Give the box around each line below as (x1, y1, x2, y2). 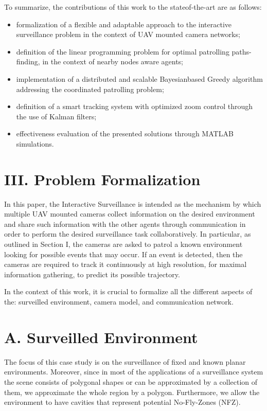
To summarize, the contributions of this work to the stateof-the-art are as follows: (4, 2, 262, 12)
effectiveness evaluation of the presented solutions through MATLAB (16, 128, 234, 139)
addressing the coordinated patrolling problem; (16, 83, 164, 94)
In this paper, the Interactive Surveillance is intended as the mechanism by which (4, 198, 261, 209)
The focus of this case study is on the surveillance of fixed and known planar (4, 356, 246, 367)
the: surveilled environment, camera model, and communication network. (4, 296, 234, 307)
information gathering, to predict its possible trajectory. (4, 269, 180, 279)
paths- (232, 46, 252, 57)
